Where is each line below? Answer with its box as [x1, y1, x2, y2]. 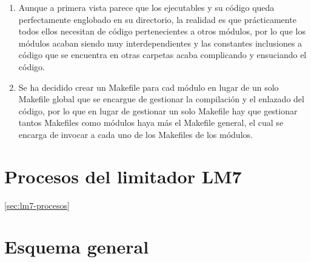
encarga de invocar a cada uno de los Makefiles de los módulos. [18, 128, 253, 140]
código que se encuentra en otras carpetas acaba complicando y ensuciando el [18, 48, 307, 61]
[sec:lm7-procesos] [4, 198, 70, 211]
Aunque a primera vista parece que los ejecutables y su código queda [18, 1, 275, 13]
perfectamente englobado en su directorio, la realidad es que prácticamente [18, 13, 296, 25]
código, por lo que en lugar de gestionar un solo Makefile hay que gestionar [18, 104, 298, 117]
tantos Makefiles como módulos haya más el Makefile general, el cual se [18, 116, 284, 129]
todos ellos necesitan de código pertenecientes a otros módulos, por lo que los [18, 25, 306, 38]
